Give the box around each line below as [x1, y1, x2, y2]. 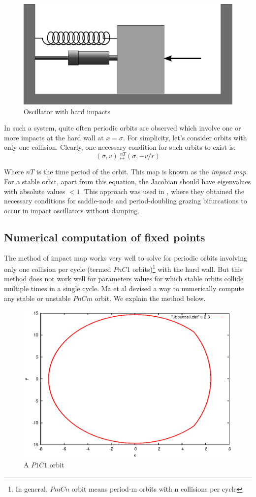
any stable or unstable [4, 293, 71, 303]
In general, [15, 484, 48, 494]
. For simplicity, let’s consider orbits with [123, 132, 247, 142]
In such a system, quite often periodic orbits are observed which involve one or [4, 123, 241, 133]
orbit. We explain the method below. [95, 293, 206, 303]
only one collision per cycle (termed [4, 264, 111, 274]
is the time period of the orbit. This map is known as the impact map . [36, 166, 248, 177]
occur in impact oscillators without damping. [4, 205, 140, 215]
